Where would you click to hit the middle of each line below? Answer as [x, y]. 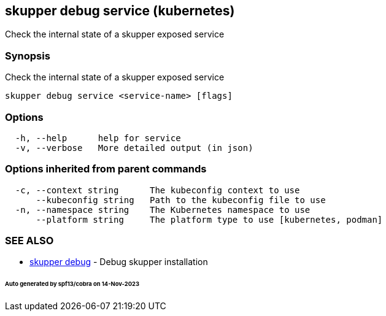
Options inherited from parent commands [106, 169]
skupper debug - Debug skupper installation [119, 262]
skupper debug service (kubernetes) [120, 11]
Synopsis [28, 56]
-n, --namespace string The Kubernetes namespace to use [163, 210]
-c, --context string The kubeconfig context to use [157, 190]
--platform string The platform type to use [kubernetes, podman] [209, 219]
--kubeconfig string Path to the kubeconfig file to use [181, 200]
